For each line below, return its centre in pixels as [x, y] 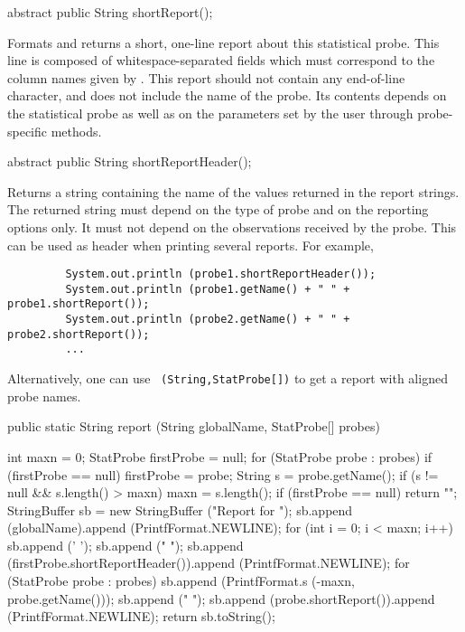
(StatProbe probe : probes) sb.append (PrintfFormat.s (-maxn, [181, 581]
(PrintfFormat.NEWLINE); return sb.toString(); [141, 616]
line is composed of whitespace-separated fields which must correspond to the [221, 60]
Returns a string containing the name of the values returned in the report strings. [233, 191]
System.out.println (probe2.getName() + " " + [208, 320]
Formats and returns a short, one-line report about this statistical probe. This [223, 42]
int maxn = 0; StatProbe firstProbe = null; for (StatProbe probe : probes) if [220, 456]
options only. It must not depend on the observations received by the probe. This [232, 226]
